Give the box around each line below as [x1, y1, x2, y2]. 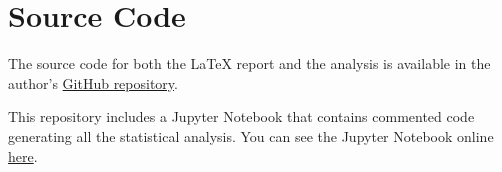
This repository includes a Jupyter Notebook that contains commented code [8, 106, 475, 127]
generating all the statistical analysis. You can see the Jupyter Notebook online [8, 125, 494, 146]
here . [8, 145, 38, 166]
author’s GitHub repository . [8, 72, 178, 93]
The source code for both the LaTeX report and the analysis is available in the [8, 53, 491, 74]
